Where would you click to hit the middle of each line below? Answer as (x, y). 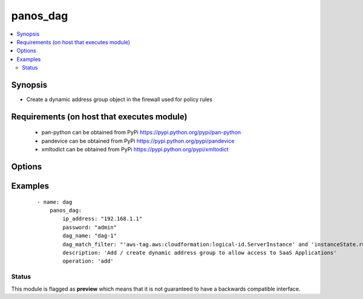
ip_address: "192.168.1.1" (103, 219)
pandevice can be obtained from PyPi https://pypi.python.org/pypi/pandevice (138, 141)
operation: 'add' (88, 261)
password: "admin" (90, 227)
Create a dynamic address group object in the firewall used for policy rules (119, 99)
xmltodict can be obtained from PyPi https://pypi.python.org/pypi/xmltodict (135, 149)
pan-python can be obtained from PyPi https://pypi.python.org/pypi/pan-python (141, 133)
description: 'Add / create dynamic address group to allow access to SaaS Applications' (200, 252)
